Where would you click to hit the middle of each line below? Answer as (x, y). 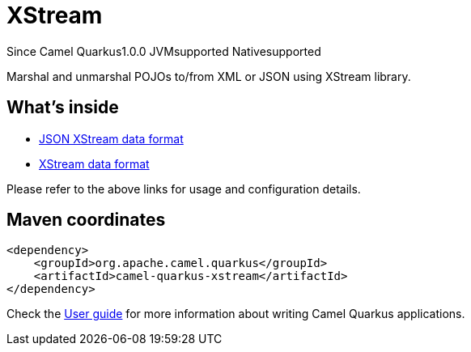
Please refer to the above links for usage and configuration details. (184, 189)
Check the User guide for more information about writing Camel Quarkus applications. (236, 314)
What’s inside (63, 108)
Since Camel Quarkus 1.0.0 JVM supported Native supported (164, 51)
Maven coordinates (86, 220)
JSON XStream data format (111, 138)
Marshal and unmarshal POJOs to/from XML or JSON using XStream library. (209, 76)
